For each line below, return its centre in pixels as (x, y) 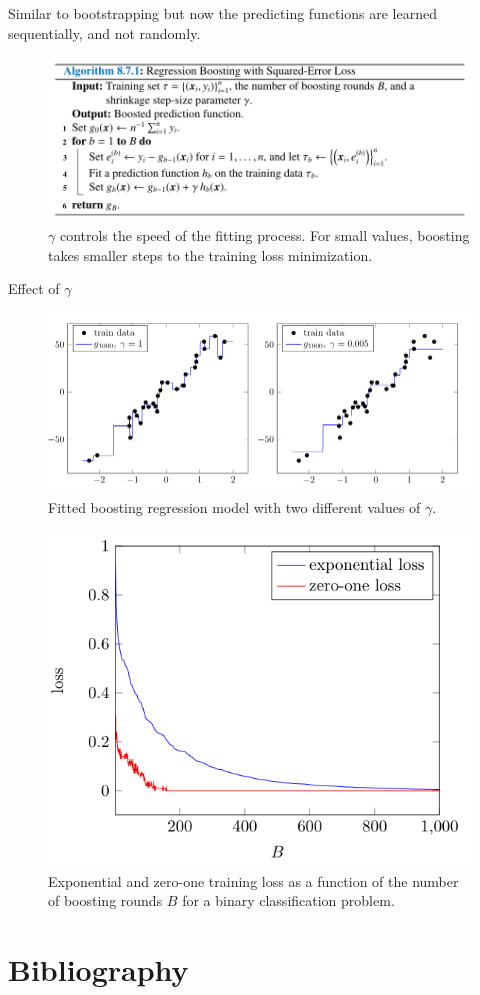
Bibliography (98, 969)
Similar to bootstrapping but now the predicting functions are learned (222, 13)
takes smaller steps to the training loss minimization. (210, 254)
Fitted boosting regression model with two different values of (234, 506)
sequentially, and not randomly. (104, 32)
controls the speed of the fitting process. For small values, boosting (264, 235)
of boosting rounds (105, 900)
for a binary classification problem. (288, 900)
